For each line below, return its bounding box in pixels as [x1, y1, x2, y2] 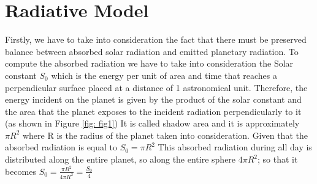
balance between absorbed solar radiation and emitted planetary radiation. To [5, 45, 299, 57]
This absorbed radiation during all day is [158, 141, 312, 153]
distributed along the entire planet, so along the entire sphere [5, 153, 236, 166]
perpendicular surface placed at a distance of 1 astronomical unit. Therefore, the [5, 81, 308, 94]
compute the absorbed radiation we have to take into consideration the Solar [5, 57, 294, 70]
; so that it [258, 153, 298, 166]
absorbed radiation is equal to [5, 141, 118, 153]
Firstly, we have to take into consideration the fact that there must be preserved [5, 33, 307, 46]
